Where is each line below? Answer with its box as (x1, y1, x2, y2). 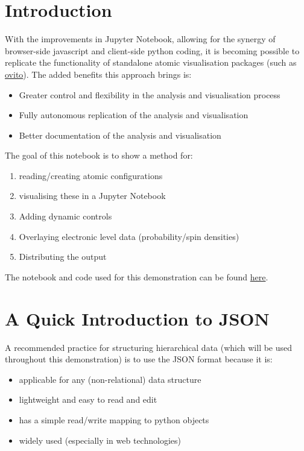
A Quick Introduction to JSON (5, 306, 270, 330)
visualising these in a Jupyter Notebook (19, 189, 166, 202)
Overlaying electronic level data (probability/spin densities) (19, 230, 239, 242)
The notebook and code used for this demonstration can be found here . (5, 270, 268, 283)
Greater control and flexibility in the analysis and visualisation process (19, 88, 280, 101)
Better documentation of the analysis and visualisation (19, 128, 221, 141)
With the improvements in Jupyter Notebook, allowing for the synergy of (5, 33, 276, 45)
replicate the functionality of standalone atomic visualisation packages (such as (5, 56, 297, 69)
